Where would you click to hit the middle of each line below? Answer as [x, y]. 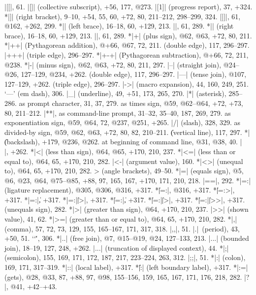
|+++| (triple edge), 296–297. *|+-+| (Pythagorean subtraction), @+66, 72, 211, [127, 54]
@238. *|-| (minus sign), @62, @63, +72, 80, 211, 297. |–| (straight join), [113, 64]
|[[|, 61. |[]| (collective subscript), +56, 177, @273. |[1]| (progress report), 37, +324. [128, 6]
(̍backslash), [22, 142]
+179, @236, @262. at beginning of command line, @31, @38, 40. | [142, 142]
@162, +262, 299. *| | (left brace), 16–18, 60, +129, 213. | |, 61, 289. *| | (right [119, 26]
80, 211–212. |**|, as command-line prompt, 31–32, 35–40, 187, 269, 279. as [118, 113]
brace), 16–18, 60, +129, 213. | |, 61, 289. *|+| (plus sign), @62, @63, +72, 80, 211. [128, 35]
